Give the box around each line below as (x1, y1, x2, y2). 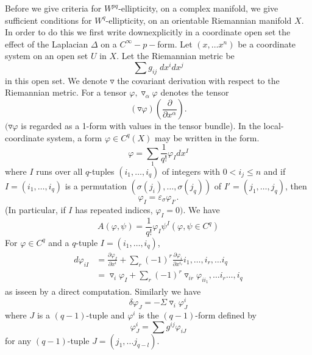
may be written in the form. (155, 131, 260, 144)
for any (5, 334, 32, 346)
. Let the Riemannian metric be (116, 49, 235, 62)
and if (263, 165, 286, 178)
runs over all (36, 165, 83, 178)
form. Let (157, 37, 193, 50)
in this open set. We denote (5, 74, 107, 86)
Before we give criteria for (5, 2, 102, 14)
